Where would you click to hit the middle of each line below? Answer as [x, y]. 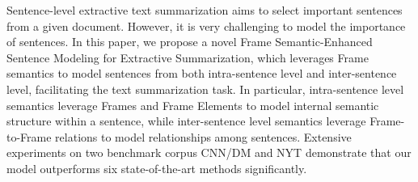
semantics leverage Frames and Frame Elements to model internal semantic [193, 105]
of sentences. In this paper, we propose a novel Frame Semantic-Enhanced [190, 42]
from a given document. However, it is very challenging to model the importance [206, 25]
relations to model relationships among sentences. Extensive [203, 136]
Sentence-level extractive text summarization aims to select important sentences [205, 10]
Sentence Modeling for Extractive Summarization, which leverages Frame [188, 57]
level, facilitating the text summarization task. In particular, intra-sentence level [205, 89]
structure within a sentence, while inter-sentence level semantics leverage [186, 121]
